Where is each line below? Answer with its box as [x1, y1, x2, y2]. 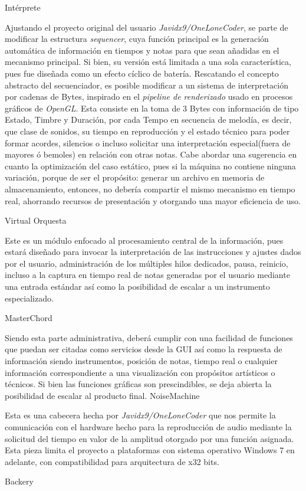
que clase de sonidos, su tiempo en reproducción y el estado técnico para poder [5, 125, 290, 137]
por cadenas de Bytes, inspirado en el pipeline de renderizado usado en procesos [5, 90, 293, 103]
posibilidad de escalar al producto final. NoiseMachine [5, 389, 200, 401]
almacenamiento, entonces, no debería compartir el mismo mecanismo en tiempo [5, 182, 295, 195]
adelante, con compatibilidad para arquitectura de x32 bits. [5, 455, 219, 467]
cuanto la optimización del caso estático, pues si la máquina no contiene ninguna [5, 159, 296, 172]
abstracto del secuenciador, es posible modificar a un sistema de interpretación [5, 78, 288, 91]
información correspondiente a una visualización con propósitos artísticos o [5, 366, 275, 378]
